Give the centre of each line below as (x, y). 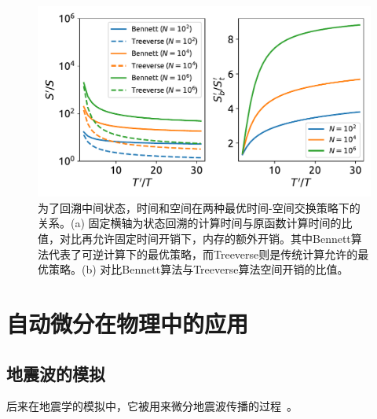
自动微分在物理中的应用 (128, 323)
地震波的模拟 (56, 373)
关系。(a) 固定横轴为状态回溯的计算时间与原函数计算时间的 (190, 223)
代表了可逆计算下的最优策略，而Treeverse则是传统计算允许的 (203, 254)
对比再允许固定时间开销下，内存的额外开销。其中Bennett (205, 238)
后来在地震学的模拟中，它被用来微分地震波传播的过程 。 (152, 406)
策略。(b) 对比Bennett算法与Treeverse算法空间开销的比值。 (198, 269)
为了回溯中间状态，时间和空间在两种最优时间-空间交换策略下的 (199, 207)
